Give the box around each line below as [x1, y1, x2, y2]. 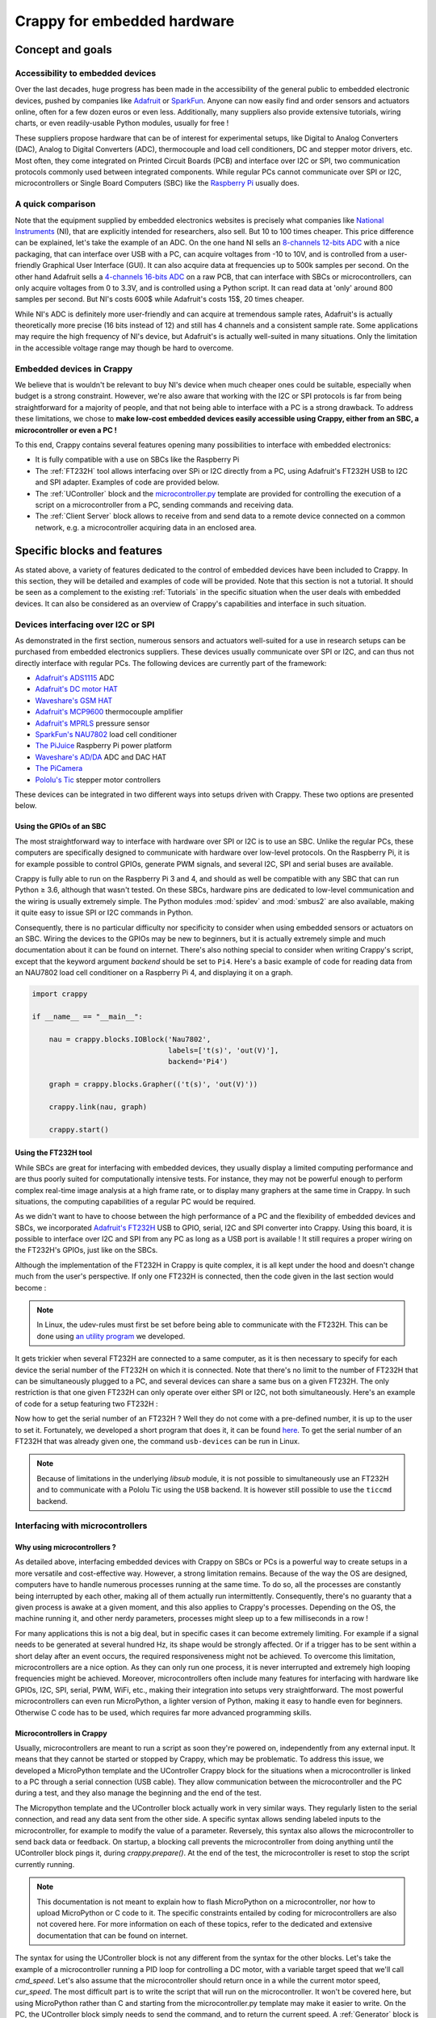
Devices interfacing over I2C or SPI [15, 618, 155, 630]
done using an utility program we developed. [36, 1331, 186, 1341]
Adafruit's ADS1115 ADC [35, 673, 115, 683]
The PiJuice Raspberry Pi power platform [35, 741, 173, 751]
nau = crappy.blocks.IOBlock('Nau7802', [48, 1034, 212, 1044]
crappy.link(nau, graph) [48, 1102, 148, 1112]
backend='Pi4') [168, 1057, 228, 1066]
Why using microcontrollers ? [15, 1543, 116, 1552]
